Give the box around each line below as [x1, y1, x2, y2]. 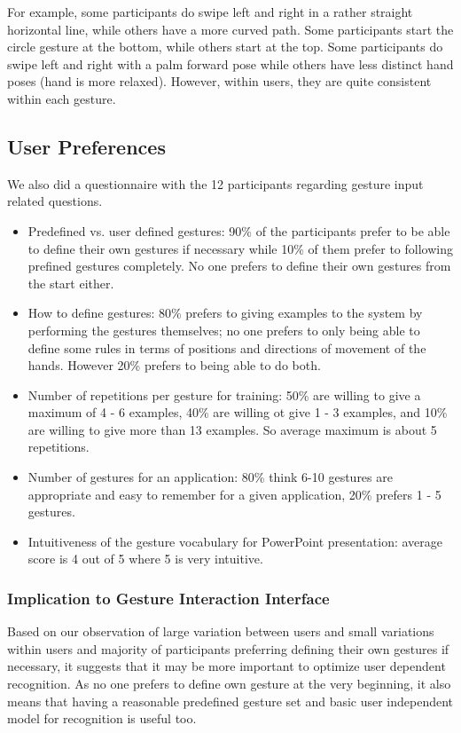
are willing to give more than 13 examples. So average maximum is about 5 [27, 420, 437, 438]
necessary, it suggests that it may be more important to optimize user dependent [7, 657, 446, 675]
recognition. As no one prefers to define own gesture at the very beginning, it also [7, 674, 451, 693]
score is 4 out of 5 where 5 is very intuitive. [27, 549, 263, 568]
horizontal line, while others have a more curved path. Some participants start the [7, 20, 454, 38]
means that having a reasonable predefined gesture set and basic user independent [7, 691, 454, 710]
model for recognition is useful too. [7, 709, 197, 728]
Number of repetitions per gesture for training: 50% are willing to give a [27, 385, 421, 404]
